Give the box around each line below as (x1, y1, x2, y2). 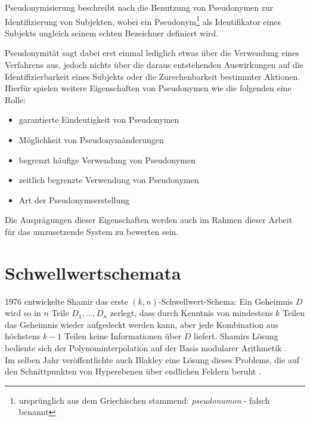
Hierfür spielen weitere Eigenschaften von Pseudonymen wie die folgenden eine (5, 82, 292, 94)
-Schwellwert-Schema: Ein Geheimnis (158, 295, 293, 307)
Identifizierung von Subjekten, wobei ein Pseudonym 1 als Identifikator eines (5, 13, 281, 27)
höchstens (5, 330, 41, 342)
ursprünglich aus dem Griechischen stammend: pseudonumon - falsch (18, 394, 270, 406)
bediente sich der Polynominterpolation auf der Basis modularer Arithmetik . (5, 342, 287, 354)
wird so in (5, 307, 41, 319)
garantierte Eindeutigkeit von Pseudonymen (18, 113, 179, 126)
